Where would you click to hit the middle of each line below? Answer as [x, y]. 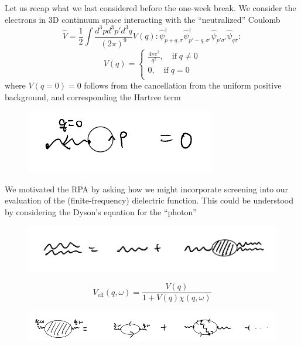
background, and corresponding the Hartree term [93, 96]
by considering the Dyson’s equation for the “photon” [101, 211]
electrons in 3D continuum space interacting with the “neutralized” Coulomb [143, 19]
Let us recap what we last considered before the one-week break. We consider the [150, 8]
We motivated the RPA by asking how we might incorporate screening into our [147, 189]
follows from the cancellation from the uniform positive [183, 85]
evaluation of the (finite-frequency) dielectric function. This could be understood [149, 200]
